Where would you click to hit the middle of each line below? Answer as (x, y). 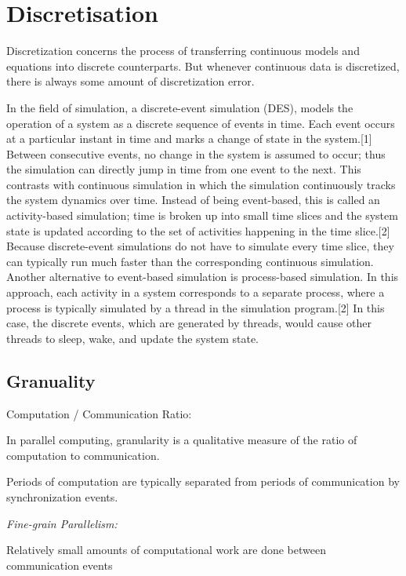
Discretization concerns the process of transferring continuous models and (183, 51)
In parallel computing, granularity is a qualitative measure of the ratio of (182, 440)
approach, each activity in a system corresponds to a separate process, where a (196, 292)
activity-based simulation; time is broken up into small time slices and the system (202, 215)
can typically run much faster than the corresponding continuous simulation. (190, 261)
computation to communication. (83, 455)
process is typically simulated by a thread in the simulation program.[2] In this (196, 307)
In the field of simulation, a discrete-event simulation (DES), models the (180, 107)
